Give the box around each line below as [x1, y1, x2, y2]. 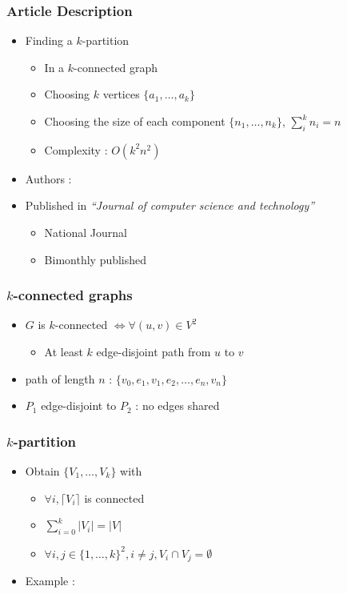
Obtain [25, 462, 60, 479]
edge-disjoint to [41, 397, 117, 414]
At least [44, 343, 83, 359]
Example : [25, 572, 75, 589]
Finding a [25, 32, 73, 49]
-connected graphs [13, 285, 133, 305]
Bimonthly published [44, 251, 147, 267]
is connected [84, 489, 145, 506]
